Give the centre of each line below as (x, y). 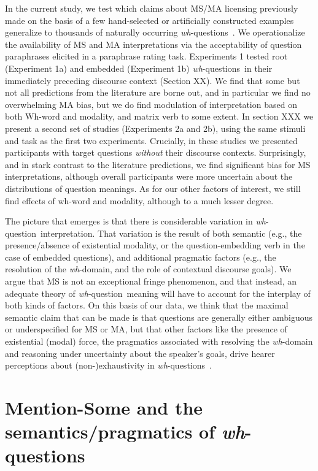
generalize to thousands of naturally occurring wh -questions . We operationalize (155, 32)
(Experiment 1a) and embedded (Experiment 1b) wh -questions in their (139, 68)
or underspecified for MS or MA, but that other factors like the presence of (146, 329)
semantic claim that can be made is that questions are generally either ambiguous (159, 317)
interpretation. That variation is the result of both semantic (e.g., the (171, 233)
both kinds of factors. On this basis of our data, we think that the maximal (147, 305)
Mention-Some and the (104, 407)
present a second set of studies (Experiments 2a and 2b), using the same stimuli (155, 128)
